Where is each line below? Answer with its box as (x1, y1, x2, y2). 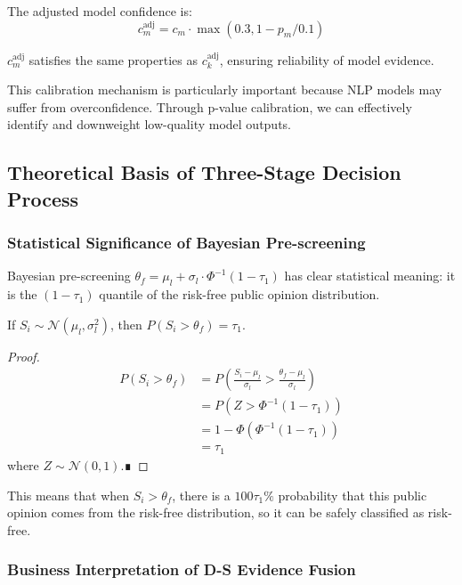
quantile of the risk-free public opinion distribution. (99, 285, 380, 304)
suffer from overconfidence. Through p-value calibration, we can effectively (7, 97, 412, 116)
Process (7, 184, 79, 212)
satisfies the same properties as (28, 50, 198, 69)
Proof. (7, 346, 40, 365)
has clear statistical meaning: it (284, 266, 456, 285)
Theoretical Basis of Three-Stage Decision (7, 158, 401, 186)
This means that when (7, 485, 130, 504)
